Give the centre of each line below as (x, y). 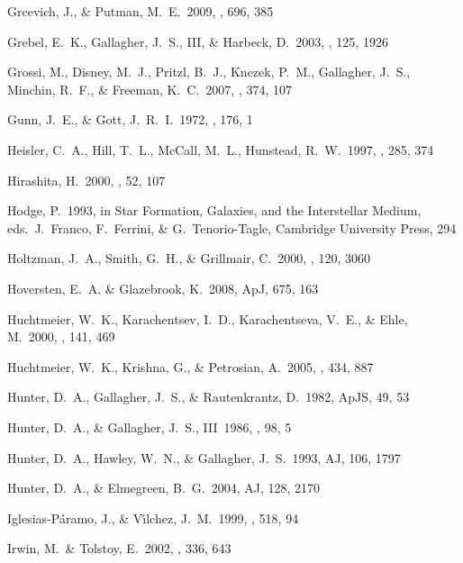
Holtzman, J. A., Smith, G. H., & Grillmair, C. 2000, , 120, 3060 (189, 258)
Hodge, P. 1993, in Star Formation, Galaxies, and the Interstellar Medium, (214, 210)
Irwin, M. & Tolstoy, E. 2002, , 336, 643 (119, 548)
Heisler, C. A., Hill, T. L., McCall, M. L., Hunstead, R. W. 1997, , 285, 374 (221, 149)
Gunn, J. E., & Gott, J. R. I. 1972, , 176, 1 (130, 119)
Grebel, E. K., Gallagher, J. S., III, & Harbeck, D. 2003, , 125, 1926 (198, 41)
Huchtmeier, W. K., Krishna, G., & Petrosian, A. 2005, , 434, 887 (191, 366)
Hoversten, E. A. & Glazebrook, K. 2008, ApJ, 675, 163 (163, 288)
